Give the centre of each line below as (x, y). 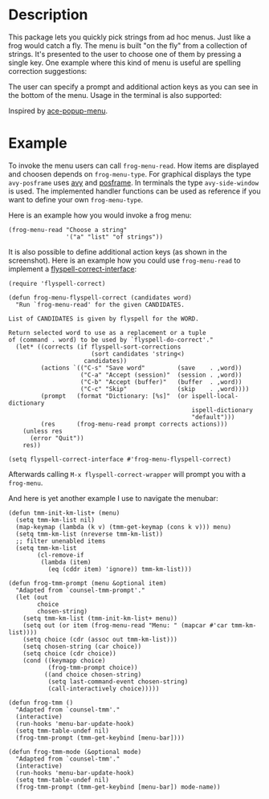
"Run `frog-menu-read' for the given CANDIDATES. (100, 304)
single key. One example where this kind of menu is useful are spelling (124, 63)
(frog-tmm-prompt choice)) (93, 667)
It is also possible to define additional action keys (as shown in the (118, 251)
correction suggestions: (48, 71)
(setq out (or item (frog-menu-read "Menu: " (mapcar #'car (125, 625)
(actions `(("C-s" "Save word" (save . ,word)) (141, 368)
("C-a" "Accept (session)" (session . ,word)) (161, 375)
